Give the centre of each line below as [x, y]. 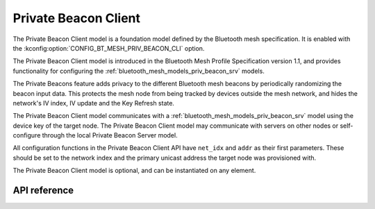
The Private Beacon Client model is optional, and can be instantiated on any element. [134, 171]
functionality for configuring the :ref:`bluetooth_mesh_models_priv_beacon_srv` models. [139, 71]
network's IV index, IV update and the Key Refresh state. [94, 103]
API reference [43, 191]
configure [27, 135]
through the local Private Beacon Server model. [110, 135]
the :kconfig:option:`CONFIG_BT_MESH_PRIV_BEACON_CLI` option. [109, 48]
